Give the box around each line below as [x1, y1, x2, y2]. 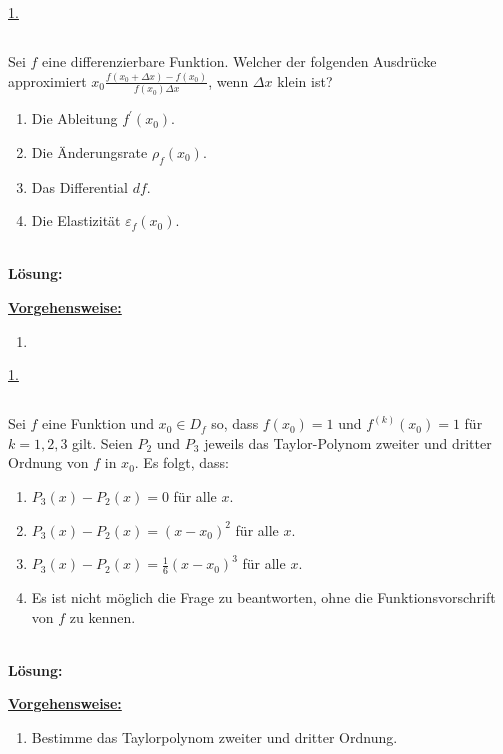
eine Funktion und [42, 413, 154, 434]
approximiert [8, 70, 87, 91]
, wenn [208, 70, 249, 91]
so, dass [211, 413, 259, 434]
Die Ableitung [31, 108, 118, 129]
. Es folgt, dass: [134, 452, 229, 473]
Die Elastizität [31, 210, 121, 231]
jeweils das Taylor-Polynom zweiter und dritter [204, 432, 492, 453]
